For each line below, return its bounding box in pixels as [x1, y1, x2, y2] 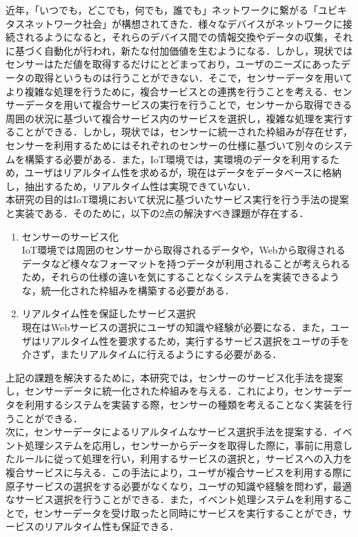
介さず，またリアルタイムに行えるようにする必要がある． [21, 347, 282, 361]
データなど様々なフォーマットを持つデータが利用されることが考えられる [21, 256, 350, 270]
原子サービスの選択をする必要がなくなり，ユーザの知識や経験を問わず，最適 [6, 478, 352, 493]
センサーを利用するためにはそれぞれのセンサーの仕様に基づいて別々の [6, 138, 324, 152]
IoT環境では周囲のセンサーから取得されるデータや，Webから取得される [21, 243, 346, 257]
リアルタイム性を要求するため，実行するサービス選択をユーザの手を [41, 333, 350, 348]
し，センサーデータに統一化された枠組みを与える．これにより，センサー [6, 384, 333, 398]
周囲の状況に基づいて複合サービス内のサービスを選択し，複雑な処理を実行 [6, 111, 344, 125]
